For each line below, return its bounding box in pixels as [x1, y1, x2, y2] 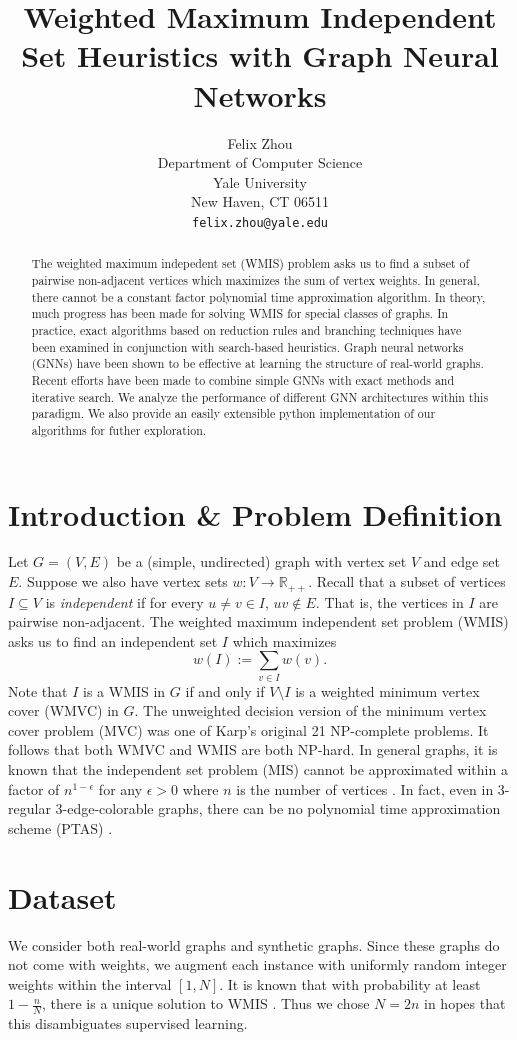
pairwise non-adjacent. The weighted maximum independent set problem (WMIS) [8, 611, 509, 632]
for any [98, 778, 143, 799]
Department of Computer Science [157, 152, 363, 173]
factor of [8, 778, 60, 799]
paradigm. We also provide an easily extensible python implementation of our [31, 405, 436, 422]
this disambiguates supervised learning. [8, 1013, 248, 1034]
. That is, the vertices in [315, 591, 464, 612]
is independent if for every [45, 591, 204, 612]
